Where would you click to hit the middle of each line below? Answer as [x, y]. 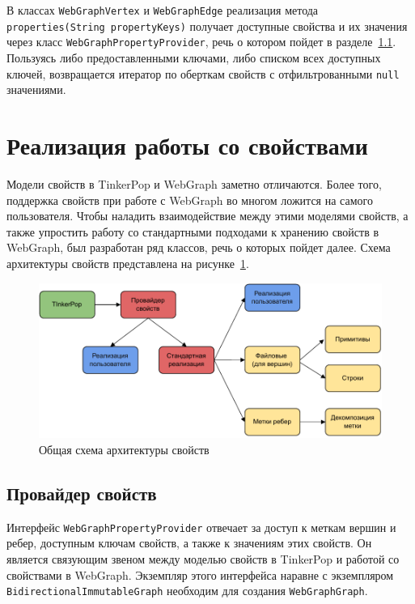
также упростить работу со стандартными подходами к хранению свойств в [193, 231]
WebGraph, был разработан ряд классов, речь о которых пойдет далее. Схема [199, 247]
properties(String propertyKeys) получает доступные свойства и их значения [207, 26]
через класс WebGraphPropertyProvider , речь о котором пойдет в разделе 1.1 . [201, 42]
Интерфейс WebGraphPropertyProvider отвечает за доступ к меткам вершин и [201, 527]
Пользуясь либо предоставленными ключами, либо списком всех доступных [194, 57]
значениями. [36, 89]
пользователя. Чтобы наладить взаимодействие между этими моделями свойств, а [207, 216]
